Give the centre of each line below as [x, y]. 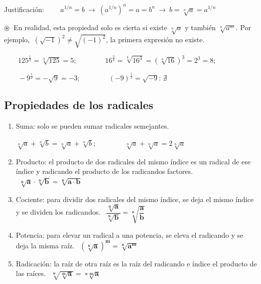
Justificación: [24, 9]
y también [200, 27]
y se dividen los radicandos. [58, 212]
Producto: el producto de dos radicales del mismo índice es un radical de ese [133, 161]
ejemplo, [17, 39]
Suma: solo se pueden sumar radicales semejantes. [92, 126]
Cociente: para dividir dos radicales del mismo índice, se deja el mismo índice [135, 199]
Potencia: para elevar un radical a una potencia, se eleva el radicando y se [129, 235]
